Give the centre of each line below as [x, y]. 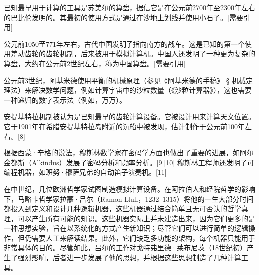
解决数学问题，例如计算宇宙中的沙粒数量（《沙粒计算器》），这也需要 [141, 90]
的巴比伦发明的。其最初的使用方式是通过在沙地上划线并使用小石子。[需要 [124, 17]
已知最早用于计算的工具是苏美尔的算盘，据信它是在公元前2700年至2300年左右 [129, 7]
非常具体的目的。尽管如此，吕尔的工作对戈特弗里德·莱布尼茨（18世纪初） [125, 247]
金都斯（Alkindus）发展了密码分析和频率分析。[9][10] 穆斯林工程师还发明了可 [129, 162]
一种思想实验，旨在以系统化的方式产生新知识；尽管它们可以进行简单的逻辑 [126, 228]
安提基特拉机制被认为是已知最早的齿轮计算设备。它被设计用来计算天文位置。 [129, 116]
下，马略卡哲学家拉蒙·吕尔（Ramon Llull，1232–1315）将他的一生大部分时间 [129, 199]
